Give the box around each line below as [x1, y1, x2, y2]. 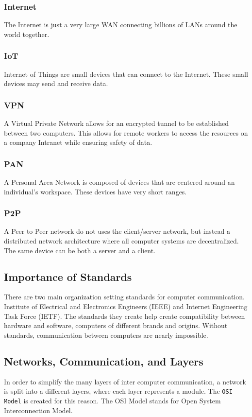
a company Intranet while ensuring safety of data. [4, 137, 152, 147]
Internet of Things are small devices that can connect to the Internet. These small [4, 69, 248, 79]
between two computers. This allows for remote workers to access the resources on [4, 127, 248, 138]
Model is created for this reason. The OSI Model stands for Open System [4, 395, 221, 405]
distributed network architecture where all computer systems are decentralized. [4, 236, 239, 246]
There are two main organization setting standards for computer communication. [4, 292, 245, 302]
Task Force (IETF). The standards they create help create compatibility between [4, 311, 245, 321]
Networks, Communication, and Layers [4, 353, 203, 368]
